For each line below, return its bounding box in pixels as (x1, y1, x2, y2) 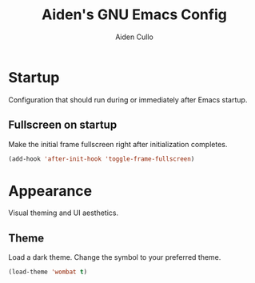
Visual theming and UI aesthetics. (8, 208, 118, 217)
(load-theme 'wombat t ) (8, 268, 88, 277)
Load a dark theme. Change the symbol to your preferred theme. (8, 253, 221, 262)
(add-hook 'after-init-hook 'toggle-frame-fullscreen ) (8, 154, 195, 163)
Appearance (8, 181, 93, 200)
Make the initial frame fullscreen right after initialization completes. (8, 139, 228, 149)
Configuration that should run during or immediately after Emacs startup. (8, 94, 248, 105)
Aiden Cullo (115, 32, 153, 42)
